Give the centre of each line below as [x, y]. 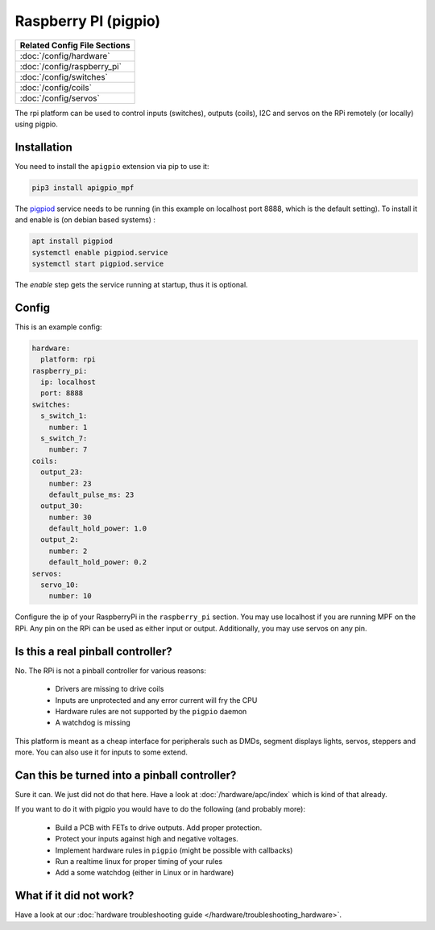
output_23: [62, 472]
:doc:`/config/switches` [64, 76]
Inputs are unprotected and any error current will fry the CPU [156, 700]
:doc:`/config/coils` [56, 87]
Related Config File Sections [75, 45]
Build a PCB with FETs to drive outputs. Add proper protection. [159, 827]
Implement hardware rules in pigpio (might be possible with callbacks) [174, 850]
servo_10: [60, 585]
